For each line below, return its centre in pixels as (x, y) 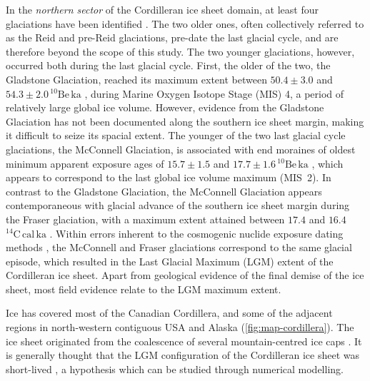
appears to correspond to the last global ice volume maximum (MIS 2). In (169, 177)
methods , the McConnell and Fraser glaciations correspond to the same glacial (179, 247)
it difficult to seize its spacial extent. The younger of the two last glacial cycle (176, 135)
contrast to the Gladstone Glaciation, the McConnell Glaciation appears (164, 191)
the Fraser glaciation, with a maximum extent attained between (145, 219)
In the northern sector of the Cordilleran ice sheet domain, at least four (162, 9)
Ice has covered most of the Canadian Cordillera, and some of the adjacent (169, 313)
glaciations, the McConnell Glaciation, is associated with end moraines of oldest (181, 149)
